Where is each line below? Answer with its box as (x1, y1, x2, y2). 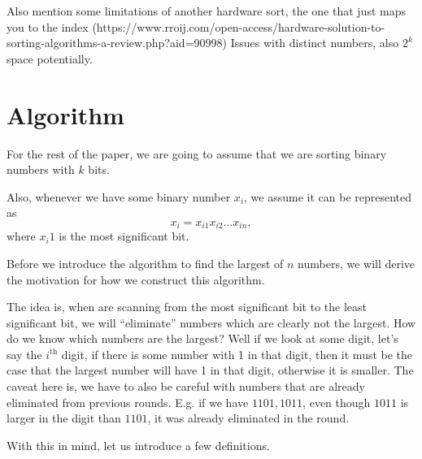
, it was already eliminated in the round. (147, 409, 350, 427)
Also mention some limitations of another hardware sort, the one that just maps (7, 2, 406, 19)
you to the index (7, 18, 89, 35)
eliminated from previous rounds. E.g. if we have (7, 393, 249, 410)
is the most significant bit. (59, 227, 189, 245)
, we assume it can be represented (244, 188, 412, 205)
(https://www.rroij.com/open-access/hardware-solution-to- (92, 18, 385, 35)
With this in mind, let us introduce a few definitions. (7, 436, 270, 453)
